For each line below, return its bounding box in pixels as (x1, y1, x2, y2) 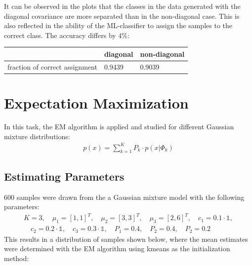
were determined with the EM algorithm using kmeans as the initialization (4, 243, 230, 254)
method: (4, 253, 29, 263)
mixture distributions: (4, 131, 70, 141)
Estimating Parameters (4, 168, 125, 184)
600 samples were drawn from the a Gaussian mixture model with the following (4, 191, 245, 202)
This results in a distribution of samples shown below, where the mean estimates (4, 233, 248, 244)
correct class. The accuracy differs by (4, 30, 116, 40)
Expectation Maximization (4, 93, 189, 113)
